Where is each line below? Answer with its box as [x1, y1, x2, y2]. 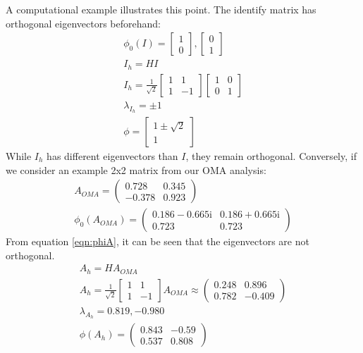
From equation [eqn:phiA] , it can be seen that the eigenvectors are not [6, 234, 309, 249]
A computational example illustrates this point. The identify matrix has [6, 2, 316, 16]
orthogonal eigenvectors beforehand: [6, 16, 161, 30]
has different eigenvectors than [47, 149, 178, 163]
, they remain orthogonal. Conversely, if [185, 149, 357, 163]
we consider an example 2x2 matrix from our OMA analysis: [6, 162, 266, 177]
